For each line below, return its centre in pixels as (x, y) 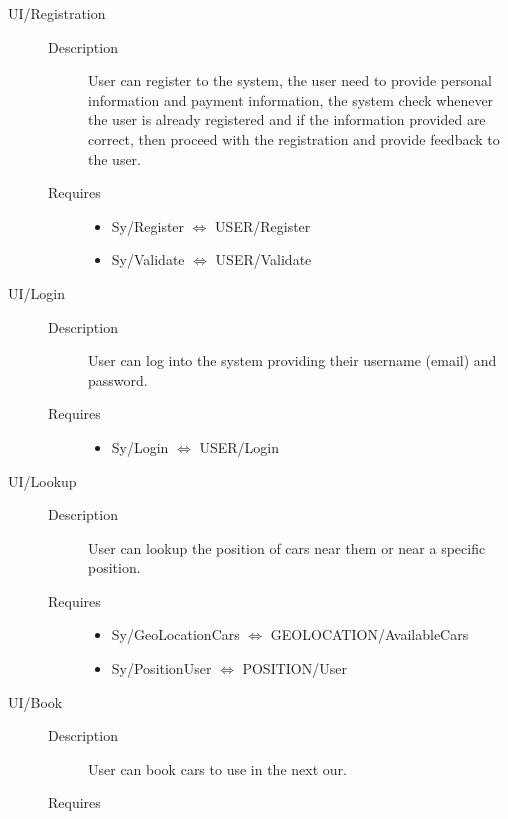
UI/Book (35, 701)
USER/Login (239, 446)
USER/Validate (263, 259)
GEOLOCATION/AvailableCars (369, 634)
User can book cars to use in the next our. (217, 768)
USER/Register (263, 225)
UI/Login (36, 292)
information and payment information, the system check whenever (291, 99)
